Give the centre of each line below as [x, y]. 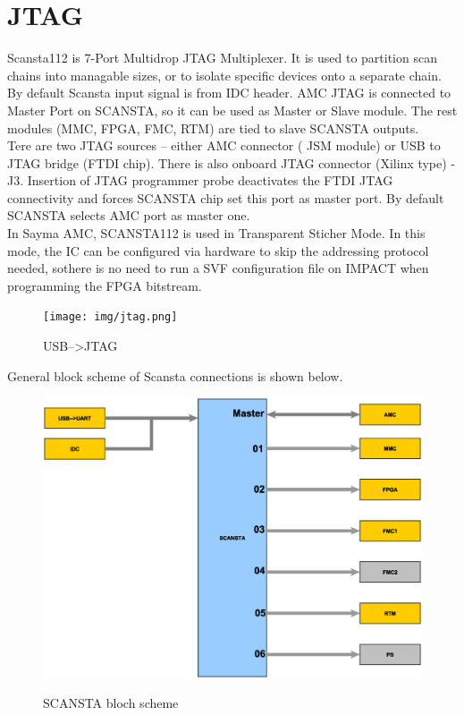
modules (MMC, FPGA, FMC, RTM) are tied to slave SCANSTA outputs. [213, 128]
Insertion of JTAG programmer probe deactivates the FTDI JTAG [210, 180]
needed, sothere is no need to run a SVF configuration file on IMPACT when [218, 268]
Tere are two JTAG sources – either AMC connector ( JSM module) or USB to [224, 145]
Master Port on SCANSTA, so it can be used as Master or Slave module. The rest [232, 110]
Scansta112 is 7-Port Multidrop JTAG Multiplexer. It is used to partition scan [222, 58]
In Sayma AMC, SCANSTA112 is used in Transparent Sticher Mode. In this [216, 233]
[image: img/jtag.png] [110, 317]
